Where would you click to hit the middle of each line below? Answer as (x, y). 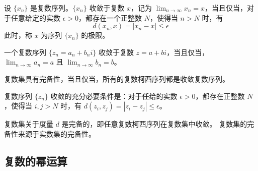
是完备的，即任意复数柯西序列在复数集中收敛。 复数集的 (154, 124)
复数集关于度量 (29, 124)
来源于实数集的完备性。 (57, 133)
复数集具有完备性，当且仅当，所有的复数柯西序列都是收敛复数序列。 (117, 78)
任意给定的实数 (35, 17)
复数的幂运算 (36, 161)
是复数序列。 (52, 8)
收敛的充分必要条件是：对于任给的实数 (114, 96)
